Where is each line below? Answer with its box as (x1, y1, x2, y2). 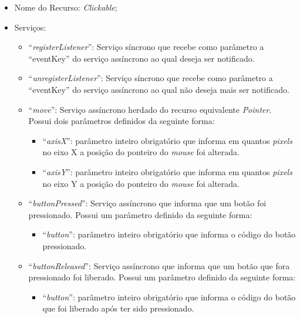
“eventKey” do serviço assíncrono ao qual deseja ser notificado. (28, 52, 255, 64)
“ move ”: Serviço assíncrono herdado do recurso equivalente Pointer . (28, 103, 272, 115)
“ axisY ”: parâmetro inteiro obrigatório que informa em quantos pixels (42, 165, 292, 178)
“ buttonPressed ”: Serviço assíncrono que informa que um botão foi (28, 197, 267, 209)
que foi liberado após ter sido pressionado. (42, 302, 194, 314)
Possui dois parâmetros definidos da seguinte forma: (28, 115, 215, 127)
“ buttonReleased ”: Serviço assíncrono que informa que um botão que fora (28, 259, 290, 272)
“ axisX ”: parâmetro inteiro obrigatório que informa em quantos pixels (42, 134, 292, 146)
